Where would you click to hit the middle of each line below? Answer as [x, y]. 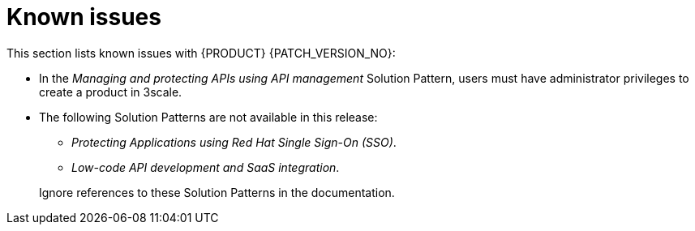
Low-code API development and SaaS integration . [206, 167]
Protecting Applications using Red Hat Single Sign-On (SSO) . [234, 142]
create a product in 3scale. [111, 92]
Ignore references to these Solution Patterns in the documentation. [217, 192]
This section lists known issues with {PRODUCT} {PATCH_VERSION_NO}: [201, 53]
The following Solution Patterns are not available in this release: [208, 117]
